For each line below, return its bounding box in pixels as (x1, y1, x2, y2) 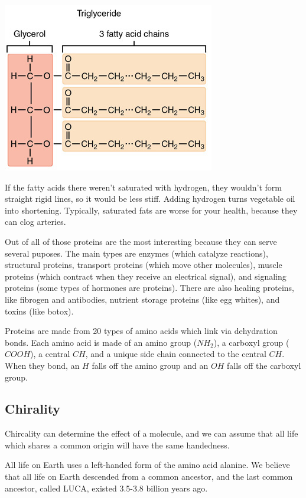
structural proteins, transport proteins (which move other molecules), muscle (5, 258, 282, 271)
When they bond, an (5, 359, 80, 371)
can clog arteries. (5, 215, 66, 228)
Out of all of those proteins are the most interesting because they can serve (5, 235, 277, 247)
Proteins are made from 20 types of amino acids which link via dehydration (5, 325, 278, 337)
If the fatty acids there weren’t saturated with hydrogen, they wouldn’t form (5, 181, 282, 193)
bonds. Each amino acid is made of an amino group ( (5, 336, 197, 348)
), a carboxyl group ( (213, 336, 289, 348)
